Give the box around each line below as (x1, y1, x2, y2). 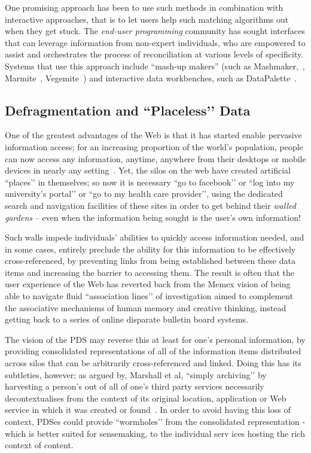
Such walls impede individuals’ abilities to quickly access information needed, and (5, 231, 304, 244)
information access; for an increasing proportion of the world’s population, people (5, 140, 303, 153)
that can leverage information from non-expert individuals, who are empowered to (5, 36, 306, 48)
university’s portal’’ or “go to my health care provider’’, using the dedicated (5, 187, 283, 200)
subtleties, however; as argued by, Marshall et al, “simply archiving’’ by (5, 368, 267, 381)
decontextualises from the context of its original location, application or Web (5, 391, 286, 404)
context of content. (5, 439, 74, 451)
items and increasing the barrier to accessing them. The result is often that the (5, 266, 295, 278)
